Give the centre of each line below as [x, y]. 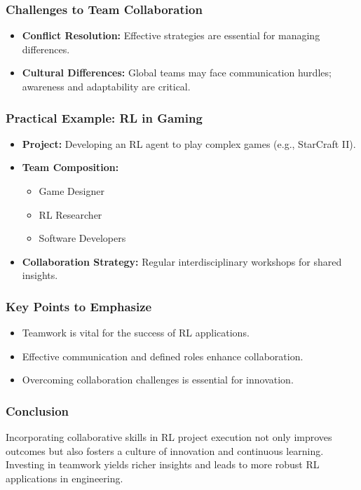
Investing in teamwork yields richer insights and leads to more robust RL [163, 464]
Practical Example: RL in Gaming [104, 117]
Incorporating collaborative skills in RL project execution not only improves [169, 437]
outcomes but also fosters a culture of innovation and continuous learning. [165, 450]
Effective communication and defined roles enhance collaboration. [163, 356]
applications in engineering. [64, 478]
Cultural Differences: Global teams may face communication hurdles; [177, 73]
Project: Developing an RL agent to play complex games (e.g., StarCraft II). [189, 143]
